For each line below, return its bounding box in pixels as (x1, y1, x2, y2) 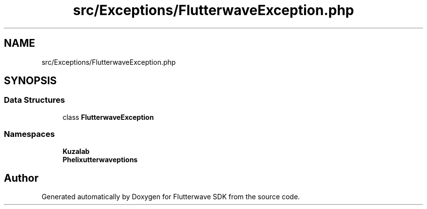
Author (4, 171, 39, 184)
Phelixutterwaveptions (62, 155, 138, 164)
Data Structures (4, 95, 65, 105)
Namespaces (4, 129, 55, 139)
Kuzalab (62, 147, 90, 155)
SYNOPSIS (4, 75, 57, 87)
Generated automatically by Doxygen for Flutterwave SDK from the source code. (41, 192, 300, 201)
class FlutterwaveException (62, 113, 154, 121)
